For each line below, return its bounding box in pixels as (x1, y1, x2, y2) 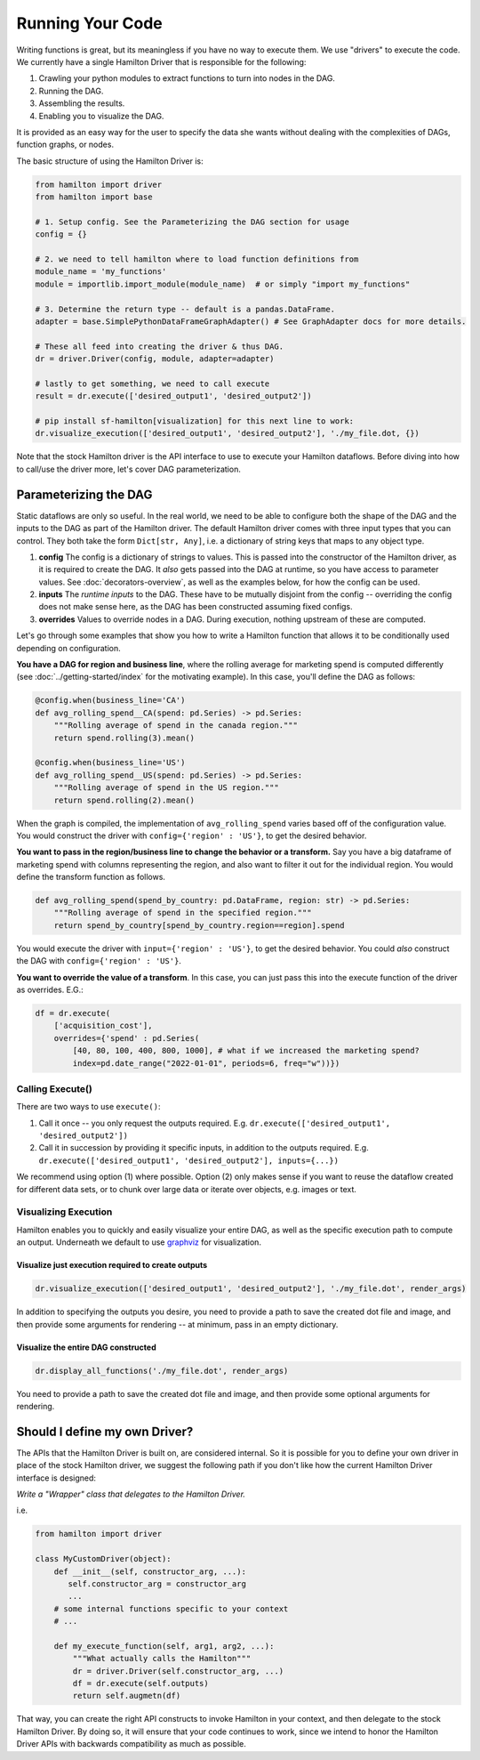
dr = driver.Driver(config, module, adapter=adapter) (35, 354, 275, 364)
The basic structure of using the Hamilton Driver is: (16, 156, 204, 166)
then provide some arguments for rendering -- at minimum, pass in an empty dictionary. (16, 1319, 339, 1329)
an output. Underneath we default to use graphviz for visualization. (16, 1237, 262, 1247)
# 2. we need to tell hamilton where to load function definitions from (35, 254, 359, 264)
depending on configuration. (16, 642, 122, 653)
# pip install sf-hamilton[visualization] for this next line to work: (35, 416, 355, 426)
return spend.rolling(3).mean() (53, 732, 196, 743)
